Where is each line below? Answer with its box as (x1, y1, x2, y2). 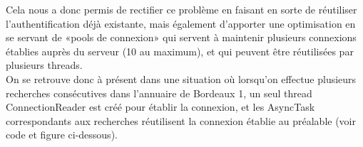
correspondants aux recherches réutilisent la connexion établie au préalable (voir (6, 113, 356, 128)
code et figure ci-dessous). (6, 127, 118, 142)
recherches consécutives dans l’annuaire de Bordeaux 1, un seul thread (6, 85, 312, 100)
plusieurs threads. (6, 58, 83, 72)
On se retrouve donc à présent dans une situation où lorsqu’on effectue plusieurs (6, 71, 357, 86)
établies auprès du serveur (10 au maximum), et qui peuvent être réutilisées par (6, 43, 354, 58)
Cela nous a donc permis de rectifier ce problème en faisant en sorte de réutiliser (6, 2, 357, 16)
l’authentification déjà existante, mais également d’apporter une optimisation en (6, 16, 356, 31)
